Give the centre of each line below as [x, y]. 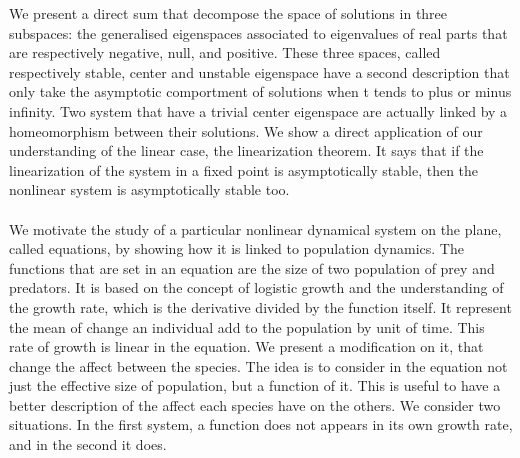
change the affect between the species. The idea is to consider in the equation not [258, 365]
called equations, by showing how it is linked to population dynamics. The [236, 248]
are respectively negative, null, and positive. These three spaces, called [225, 52]
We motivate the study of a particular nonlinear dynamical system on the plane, [255, 228]
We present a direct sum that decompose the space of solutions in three [228, 13]
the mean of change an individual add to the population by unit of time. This [247, 326]
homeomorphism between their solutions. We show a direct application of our [246, 130]
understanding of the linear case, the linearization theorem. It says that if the [246, 150]
